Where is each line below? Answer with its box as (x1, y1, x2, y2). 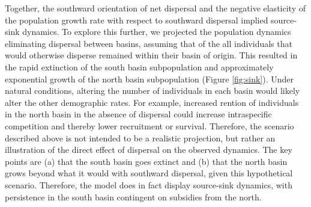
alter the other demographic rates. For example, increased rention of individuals (5, 96, 299, 108)
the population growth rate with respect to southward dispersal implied (5, 13, 268, 26)
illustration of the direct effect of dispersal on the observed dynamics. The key (5, 143, 292, 156)
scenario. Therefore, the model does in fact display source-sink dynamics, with (5, 178, 292, 191)
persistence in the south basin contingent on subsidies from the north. (5, 190, 262, 203)
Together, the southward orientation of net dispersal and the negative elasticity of (5, 2, 306, 14)
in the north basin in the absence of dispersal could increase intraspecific (5, 108, 272, 120)
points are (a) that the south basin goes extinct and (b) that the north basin (5, 155, 288, 167)
